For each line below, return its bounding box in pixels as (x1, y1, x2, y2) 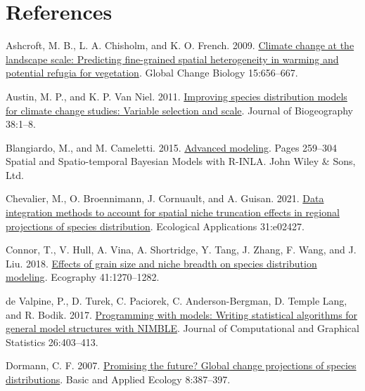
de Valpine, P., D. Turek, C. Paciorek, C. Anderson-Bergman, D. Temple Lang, (6, 293, 347, 308)
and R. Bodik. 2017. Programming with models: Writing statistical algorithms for (6, 307, 358, 322)
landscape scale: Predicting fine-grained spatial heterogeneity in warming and (6, 51, 339, 66)
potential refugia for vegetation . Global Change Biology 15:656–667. (6, 65, 298, 80)
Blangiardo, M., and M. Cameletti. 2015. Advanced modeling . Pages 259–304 (6, 140, 338, 154)
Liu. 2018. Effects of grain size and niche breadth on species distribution (6, 256, 317, 270)
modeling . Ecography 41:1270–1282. (6, 270, 160, 284)
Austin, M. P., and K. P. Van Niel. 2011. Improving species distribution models (6, 88, 347, 103)
